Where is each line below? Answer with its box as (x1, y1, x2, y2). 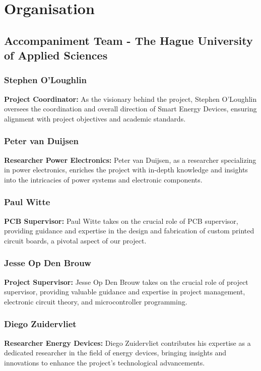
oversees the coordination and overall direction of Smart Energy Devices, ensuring (4, 103, 257, 114)
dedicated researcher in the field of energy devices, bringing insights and (4, 347, 227, 358)
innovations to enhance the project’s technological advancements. (4, 357, 205, 367)
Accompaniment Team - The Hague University (4, 32, 253, 48)
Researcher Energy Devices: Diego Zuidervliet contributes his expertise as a (4, 337, 251, 348)
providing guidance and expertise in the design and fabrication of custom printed (4, 225, 254, 236)
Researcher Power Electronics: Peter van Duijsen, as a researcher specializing (4, 154, 256, 165)
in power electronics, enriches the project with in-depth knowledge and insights (4, 164, 248, 175)
